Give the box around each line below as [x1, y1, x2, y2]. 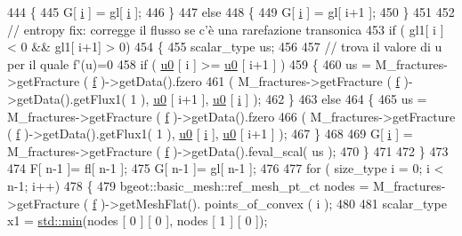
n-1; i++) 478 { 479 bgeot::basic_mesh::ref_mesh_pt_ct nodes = [7, 176, 369, 194]
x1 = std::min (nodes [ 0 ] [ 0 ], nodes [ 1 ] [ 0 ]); [7, 211, 268, 230]
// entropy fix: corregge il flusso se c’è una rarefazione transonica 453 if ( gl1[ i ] [7, 20, 444, 38]
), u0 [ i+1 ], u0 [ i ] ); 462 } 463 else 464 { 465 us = [141, 89, 427, 107]
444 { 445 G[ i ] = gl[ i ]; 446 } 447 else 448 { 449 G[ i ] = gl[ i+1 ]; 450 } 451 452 [7, 3, 455, 20]
